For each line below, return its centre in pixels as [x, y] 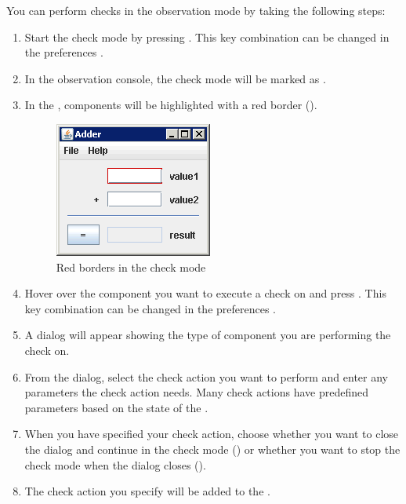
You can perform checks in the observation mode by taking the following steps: [196, 10]
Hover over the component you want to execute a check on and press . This [205, 293]
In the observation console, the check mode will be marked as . [175, 78]
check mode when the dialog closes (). [115, 464]
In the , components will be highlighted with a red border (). [171, 105]
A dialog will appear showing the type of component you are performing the [208, 335]
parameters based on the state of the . [116, 407]
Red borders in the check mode [131, 267]
